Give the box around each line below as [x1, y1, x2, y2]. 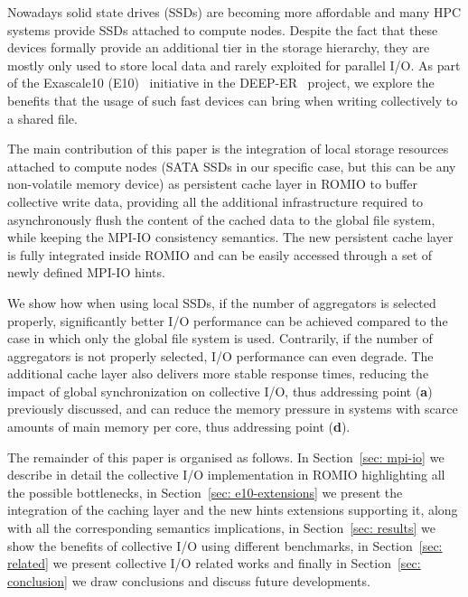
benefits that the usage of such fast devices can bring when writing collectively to [7, 90, 458, 109]
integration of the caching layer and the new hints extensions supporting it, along [7, 500, 458, 519]
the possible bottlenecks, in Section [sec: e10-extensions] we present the [7, 482, 403, 501]
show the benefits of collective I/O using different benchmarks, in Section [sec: [7, 536, 443, 555]
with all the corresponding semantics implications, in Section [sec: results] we [7, 518, 435, 537]
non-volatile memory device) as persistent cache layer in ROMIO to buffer [7, 174, 417, 193]
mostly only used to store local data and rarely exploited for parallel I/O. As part [7, 55, 461, 74]
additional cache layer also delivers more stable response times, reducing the [7, 364, 429, 383]
